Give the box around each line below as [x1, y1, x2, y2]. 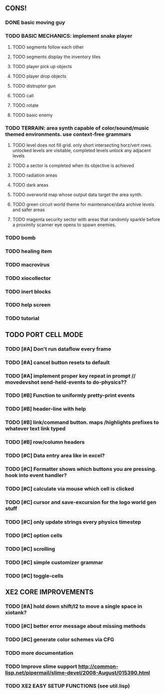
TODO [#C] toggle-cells [5, 572, 64, 579]
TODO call [12, 92, 34, 98]
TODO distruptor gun [12, 83, 56, 89]
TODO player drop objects [12, 73, 66, 79]
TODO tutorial [5, 315, 39, 322]
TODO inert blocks [5, 288, 51, 295]
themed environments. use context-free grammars [5, 130, 131, 137]
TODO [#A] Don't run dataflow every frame [5, 345, 111, 353]
